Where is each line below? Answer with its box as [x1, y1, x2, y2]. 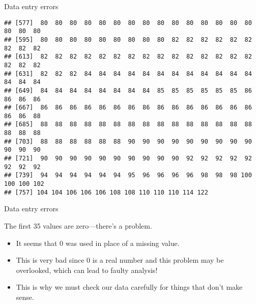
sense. [16, 291, 34, 302]
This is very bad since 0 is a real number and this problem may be [16, 255, 224, 265]
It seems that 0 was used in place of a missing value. [16, 237, 180, 248]
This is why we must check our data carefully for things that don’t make [16, 282, 243, 292]
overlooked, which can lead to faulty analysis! [16, 264, 158, 275]
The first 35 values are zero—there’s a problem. [4, 220, 152, 231]
